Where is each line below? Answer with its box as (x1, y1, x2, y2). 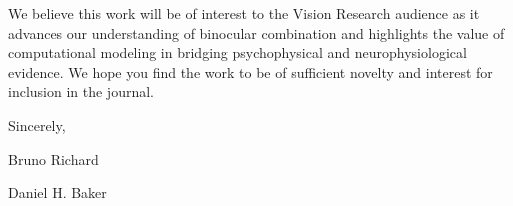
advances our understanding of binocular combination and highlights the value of (8, 22, 505, 43)
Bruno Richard (8, 148, 99, 169)
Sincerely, (8, 114, 66, 135)
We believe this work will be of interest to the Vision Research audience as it (8, 3, 480, 23)
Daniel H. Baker (8, 182, 107, 203)
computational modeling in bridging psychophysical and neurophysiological (8, 42, 467, 63)
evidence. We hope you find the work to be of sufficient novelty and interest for (8, 61, 493, 82)
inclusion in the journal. (8, 81, 154, 102)
